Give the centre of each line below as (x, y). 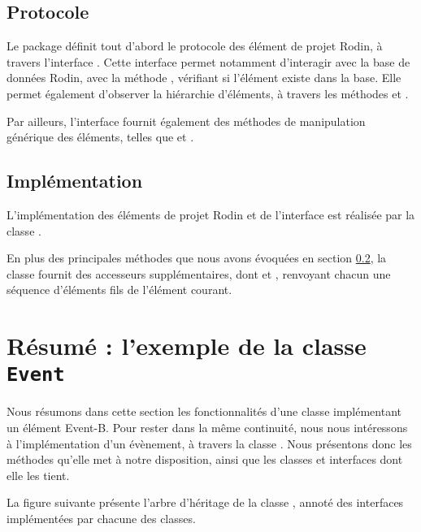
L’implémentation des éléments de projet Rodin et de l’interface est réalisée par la (211, 214)
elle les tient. (38, 475)
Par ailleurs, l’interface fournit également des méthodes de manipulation (186, 121)
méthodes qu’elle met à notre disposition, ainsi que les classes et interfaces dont (205, 459)
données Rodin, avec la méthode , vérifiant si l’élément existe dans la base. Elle (204, 78)
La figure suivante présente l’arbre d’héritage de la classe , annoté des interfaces (205, 502)
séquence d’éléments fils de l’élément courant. (119, 290)
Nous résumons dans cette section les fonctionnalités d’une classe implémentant (204, 411)
